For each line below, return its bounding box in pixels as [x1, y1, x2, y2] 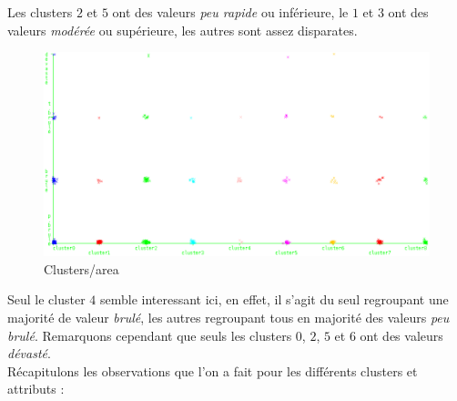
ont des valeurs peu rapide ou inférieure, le [112, 3, 349, 21]
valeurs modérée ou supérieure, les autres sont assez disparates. [7, 20, 358, 39]
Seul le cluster [7, 290, 86, 309]
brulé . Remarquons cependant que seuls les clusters [7, 325, 292, 344]
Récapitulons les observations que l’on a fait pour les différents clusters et [7, 361, 418, 380]
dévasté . [7, 344, 51, 363]
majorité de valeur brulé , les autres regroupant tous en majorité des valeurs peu [7, 307, 450, 326]
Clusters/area [44, 259, 119, 278]
